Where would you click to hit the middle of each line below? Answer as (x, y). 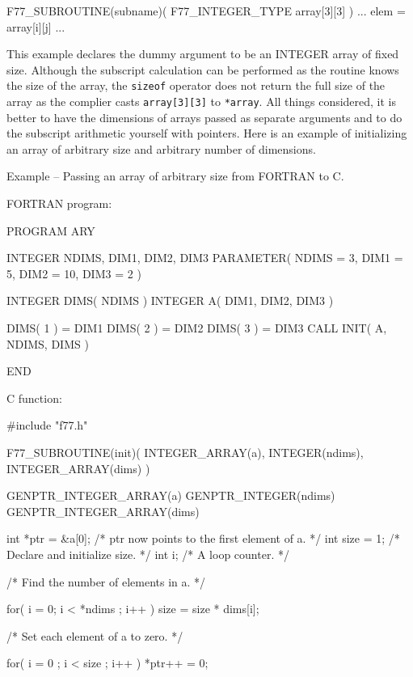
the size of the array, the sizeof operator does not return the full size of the (196, 85)
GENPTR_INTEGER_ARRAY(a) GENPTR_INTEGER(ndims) (171, 495)
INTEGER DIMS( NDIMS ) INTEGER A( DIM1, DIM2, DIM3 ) (170, 300)
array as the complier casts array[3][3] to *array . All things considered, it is (202, 102)
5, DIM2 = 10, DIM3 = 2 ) (74, 273)
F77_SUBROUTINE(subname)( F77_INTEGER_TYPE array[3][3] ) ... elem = (206, 11)
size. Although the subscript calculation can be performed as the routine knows (203, 69)
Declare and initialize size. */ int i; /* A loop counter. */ (148, 554)
